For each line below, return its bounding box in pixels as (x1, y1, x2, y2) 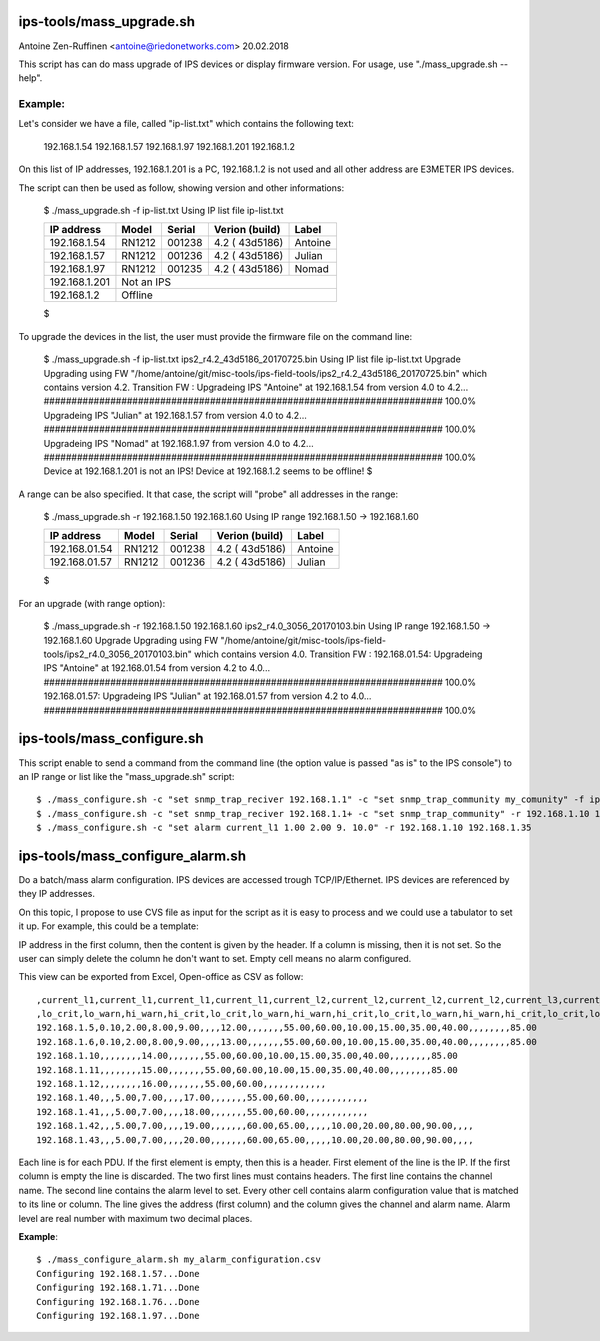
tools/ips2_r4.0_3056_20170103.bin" (43, 648, 192, 660)
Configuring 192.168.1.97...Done (36, 1310, 200, 1321)
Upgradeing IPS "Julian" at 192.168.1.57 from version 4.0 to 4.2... (43, 409, 307, 421)
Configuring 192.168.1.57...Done (36, 1268, 200, 1279)
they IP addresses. (18, 888, 95, 900)
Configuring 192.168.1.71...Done (36, 1282, 200, 1294)
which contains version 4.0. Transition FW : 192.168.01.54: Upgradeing (193, 648, 483, 660)
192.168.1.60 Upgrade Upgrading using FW (43, 634, 219, 646)
